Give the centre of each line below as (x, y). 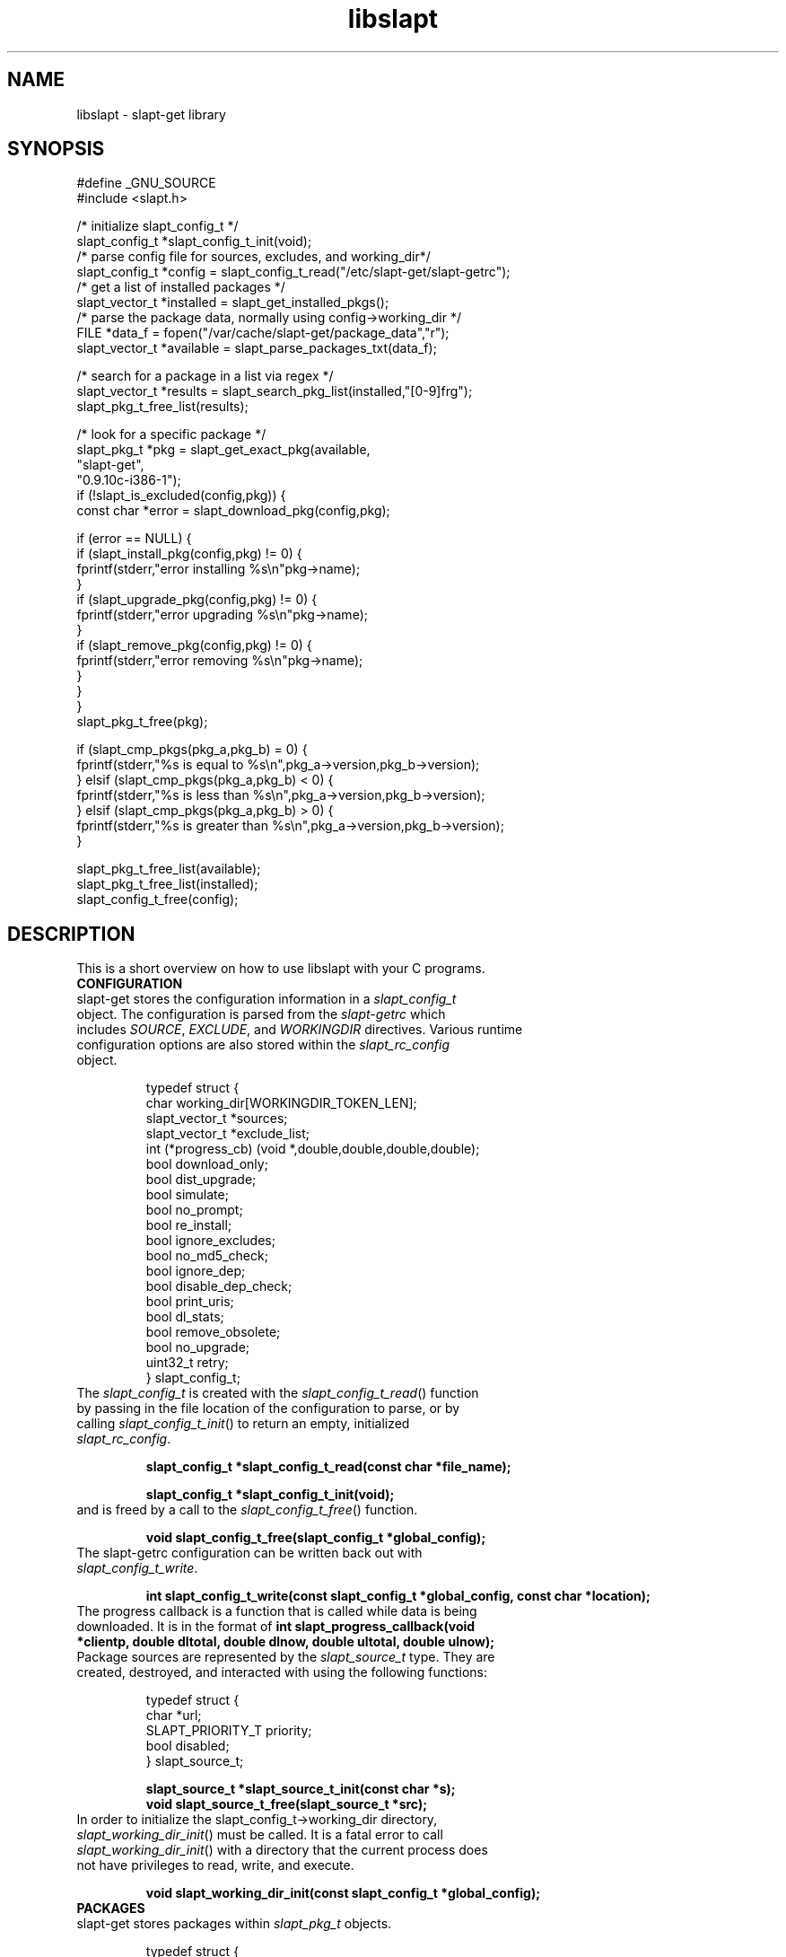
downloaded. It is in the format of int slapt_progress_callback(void (276, 1627)
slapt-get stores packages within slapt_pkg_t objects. (234, 1924)
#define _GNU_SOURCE (146, 183)
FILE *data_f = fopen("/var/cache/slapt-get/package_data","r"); (263, 333)
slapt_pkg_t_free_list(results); (162, 407)
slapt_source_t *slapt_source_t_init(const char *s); (301, 1789)
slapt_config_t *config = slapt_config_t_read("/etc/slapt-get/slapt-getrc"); (293, 272)
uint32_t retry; (187, 1363)
